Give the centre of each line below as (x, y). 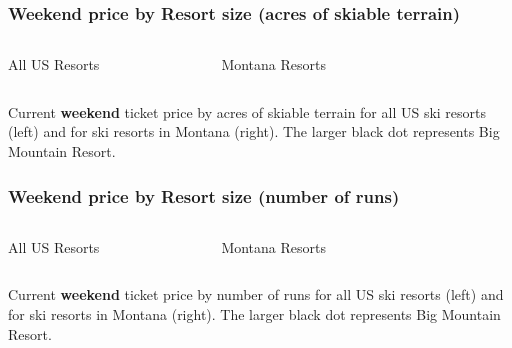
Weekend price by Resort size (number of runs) (204, 195)
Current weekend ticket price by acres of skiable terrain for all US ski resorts (247, 111)
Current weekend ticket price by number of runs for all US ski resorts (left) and (256, 294)
